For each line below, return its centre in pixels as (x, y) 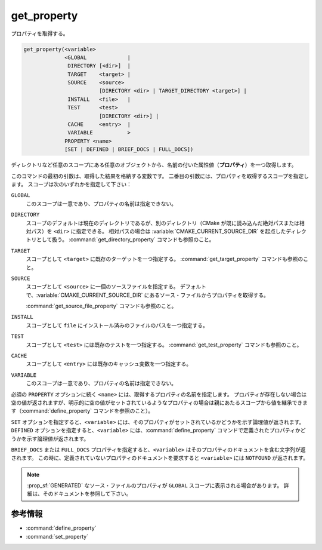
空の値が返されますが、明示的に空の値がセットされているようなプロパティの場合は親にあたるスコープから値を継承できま (160, 402)
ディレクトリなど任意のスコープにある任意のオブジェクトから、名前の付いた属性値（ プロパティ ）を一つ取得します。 (154, 165)
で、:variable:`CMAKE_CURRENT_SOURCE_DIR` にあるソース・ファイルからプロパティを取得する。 (148, 295)
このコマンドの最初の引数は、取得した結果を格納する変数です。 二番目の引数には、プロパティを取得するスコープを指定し (160, 176)
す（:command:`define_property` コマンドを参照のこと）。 (82, 411)
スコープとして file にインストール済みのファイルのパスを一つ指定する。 (117, 325)
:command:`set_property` (57, 536)
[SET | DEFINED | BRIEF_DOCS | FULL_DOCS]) (129, 150)
